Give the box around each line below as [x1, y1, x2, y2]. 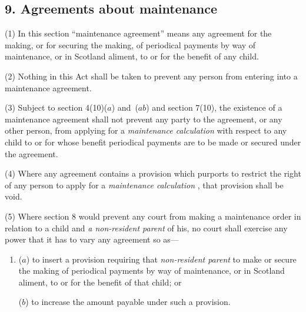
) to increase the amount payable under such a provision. [25, 296, 231, 308]
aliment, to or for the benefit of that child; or [18, 276, 182, 288]
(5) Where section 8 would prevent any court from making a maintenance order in [5, 210, 301, 222]
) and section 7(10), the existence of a [146, 101, 282, 114]
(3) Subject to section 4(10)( [5, 101, 108, 114]
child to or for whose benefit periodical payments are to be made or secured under [5, 135, 301, 148]
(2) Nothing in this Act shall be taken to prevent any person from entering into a [5, 69, 298, 82]
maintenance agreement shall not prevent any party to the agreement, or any [5, 112, 282, 125]
